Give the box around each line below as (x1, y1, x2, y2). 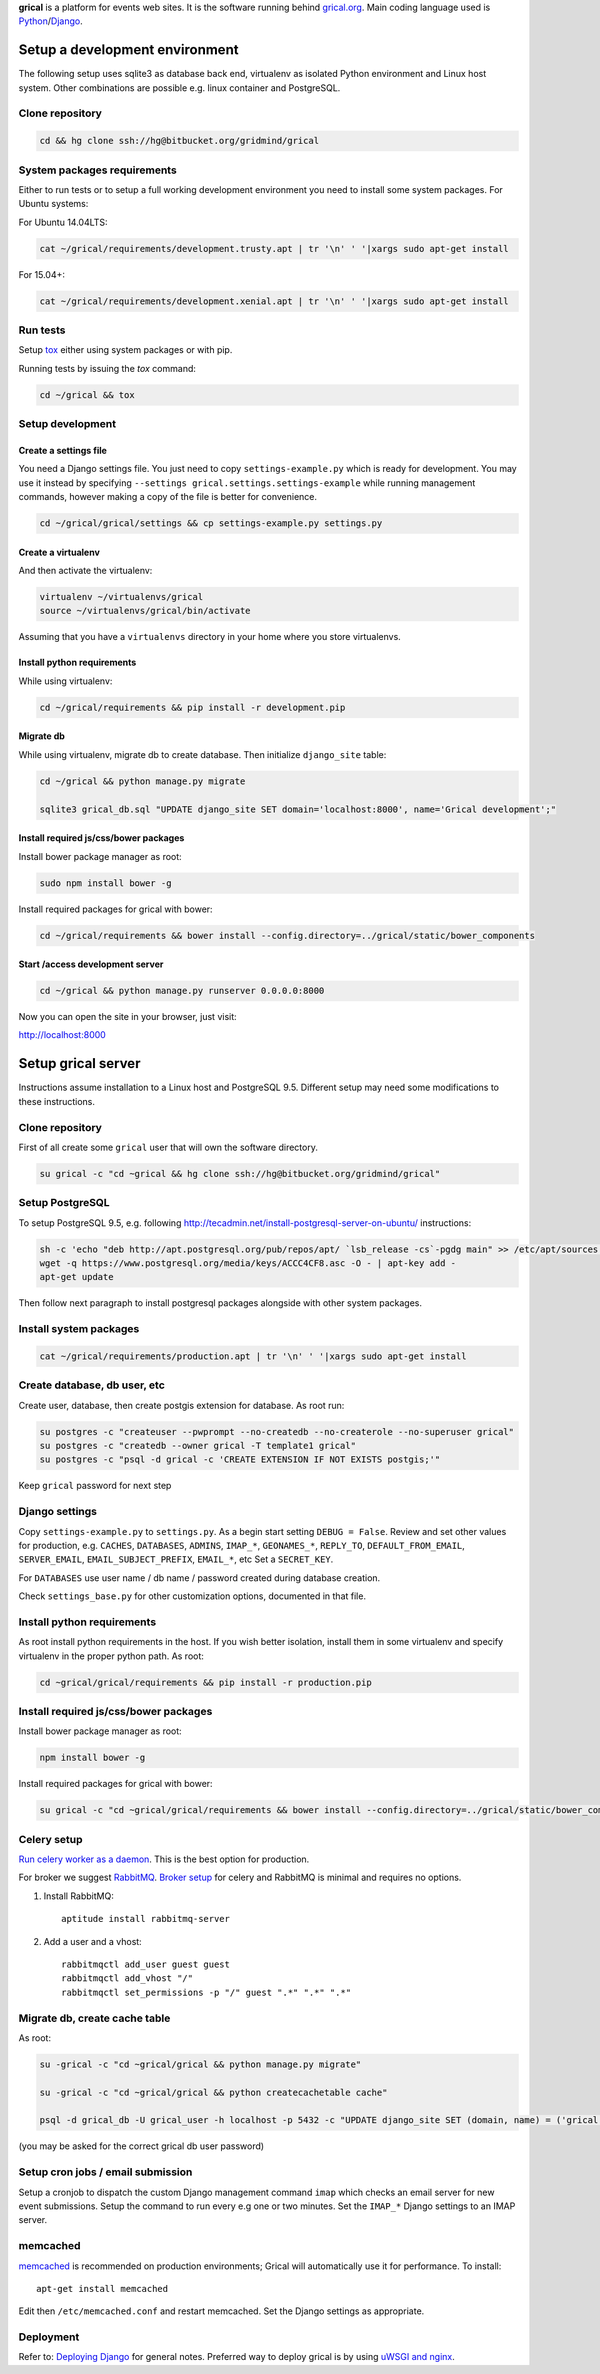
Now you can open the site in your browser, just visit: (18, 1011, 237, 1023)
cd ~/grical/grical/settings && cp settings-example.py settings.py (39, 518, 383, 529)
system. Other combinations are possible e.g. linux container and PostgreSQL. (18, 81, 341, 94)
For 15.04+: (18, 268, 65, 280)
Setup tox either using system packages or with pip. (18, 344, 233, 356)
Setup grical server (18, 1055, 141, 1072)
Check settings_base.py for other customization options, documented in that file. (18, 1590, 367, 1602)
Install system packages (18, 1322, 140, 1336)
